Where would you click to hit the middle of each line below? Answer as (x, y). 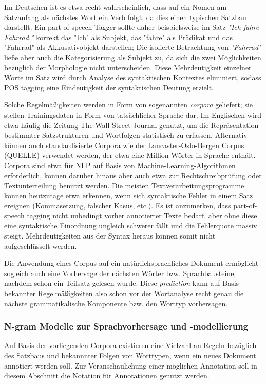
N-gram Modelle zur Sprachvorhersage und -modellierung (126, 326)
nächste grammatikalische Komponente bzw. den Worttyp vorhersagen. (116, 303)
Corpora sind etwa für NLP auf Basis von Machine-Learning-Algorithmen (120, 165)
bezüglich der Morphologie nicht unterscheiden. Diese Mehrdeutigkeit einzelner (128, 67)
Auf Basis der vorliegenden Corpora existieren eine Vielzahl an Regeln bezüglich (130, 345)
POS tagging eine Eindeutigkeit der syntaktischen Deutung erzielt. (109, 87)
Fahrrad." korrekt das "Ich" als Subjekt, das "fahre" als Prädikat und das (118, 37)
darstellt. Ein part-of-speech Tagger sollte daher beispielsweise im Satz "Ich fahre (132, 27)
